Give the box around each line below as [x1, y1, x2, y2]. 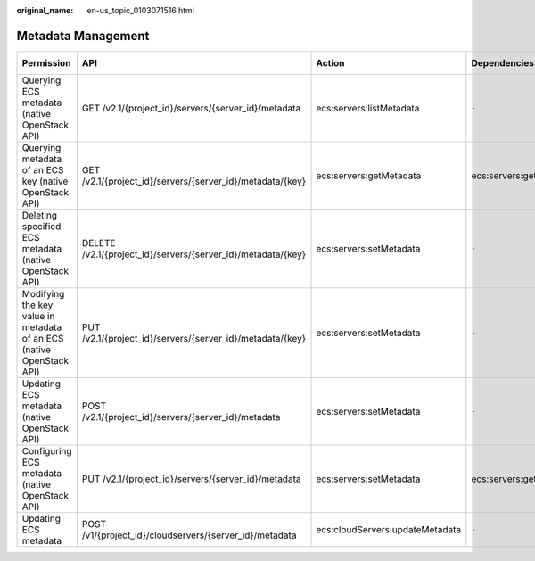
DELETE [81, 236, 116, 249]
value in [21, 309, 55, 322]
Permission [21, 56, 71, 69]
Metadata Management [16, 28, 150, 44]
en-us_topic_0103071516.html [86, 5, 195, 15]
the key [21, 299, 53, 311]
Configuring [21, 444, 72, 457]
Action [316, 56, 345, 69]
